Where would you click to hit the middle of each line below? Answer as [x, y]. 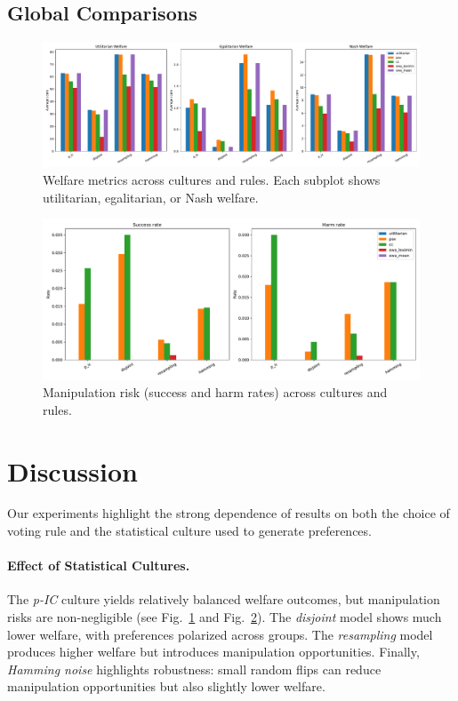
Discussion [72, 470]
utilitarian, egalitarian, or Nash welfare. [151, 197]
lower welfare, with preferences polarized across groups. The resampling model [220, 634]
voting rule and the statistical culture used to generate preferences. [189, 531]
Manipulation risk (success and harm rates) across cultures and [215, 392]
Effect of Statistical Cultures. [99, 566]
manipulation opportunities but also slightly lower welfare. [166, 686]
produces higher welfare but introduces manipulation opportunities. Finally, [213, 652]
